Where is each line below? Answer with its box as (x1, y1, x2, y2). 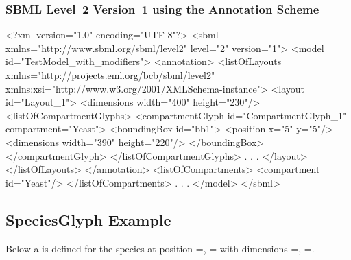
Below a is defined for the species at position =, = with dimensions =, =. (5, 241, 315, 255)
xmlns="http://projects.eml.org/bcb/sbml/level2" (5, 68, 215, 82)
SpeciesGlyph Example (5, 209, 171, 230)
